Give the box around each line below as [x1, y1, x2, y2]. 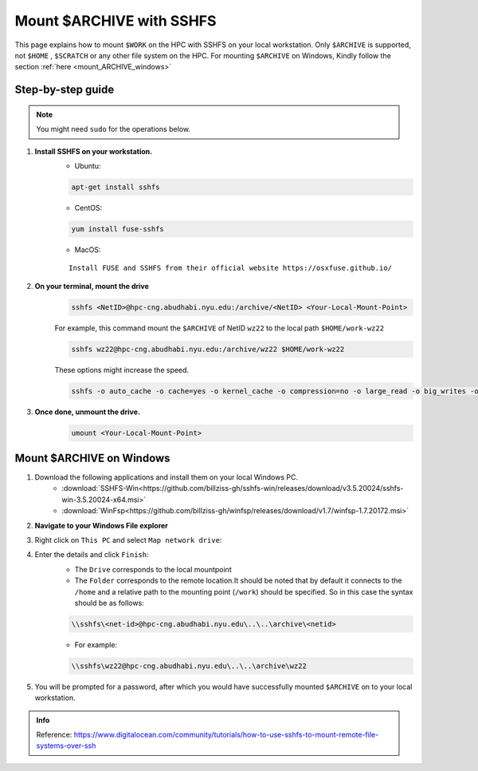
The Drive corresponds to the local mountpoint [74, 564, 232, 574]
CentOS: [74, 203, 103, 212]
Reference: [36, 730, 72, 740]
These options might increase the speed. [54, 365, 190, 374]
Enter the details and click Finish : [34, 550, 149, 559]
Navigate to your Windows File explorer [34, 520, 169, 530]
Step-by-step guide [14, 83, 115, 97]
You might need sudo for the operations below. [36, 125, 191, 134]
